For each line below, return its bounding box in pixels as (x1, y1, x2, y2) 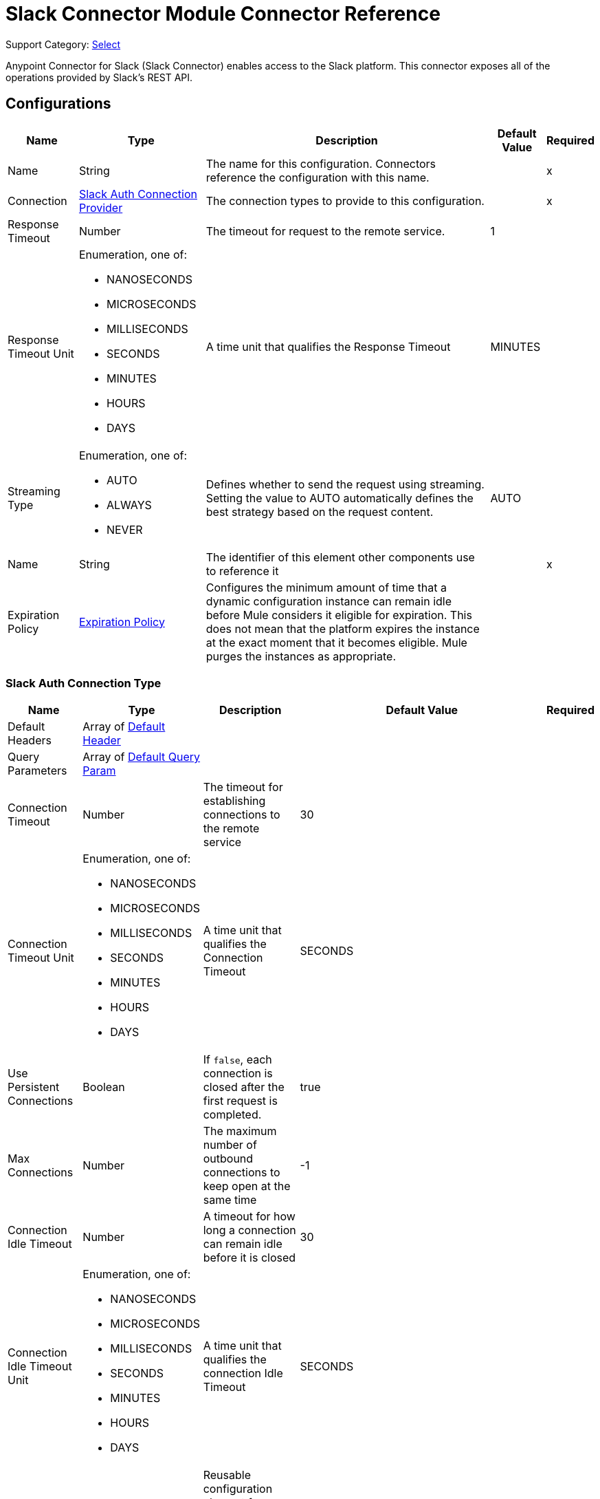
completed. (203, 1108, 262, 1122)
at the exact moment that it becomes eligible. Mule (205, 635, 467, 649)
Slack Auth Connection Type (5, 676, 162, 690)
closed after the (203, 1080, 285, 1094)
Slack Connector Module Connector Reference (5, 2, 441, 25)
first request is (203, 1094, 278, 1108)
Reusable (203, 1468, 251, 1482)
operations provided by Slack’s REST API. (5, 71, 193, 83)
